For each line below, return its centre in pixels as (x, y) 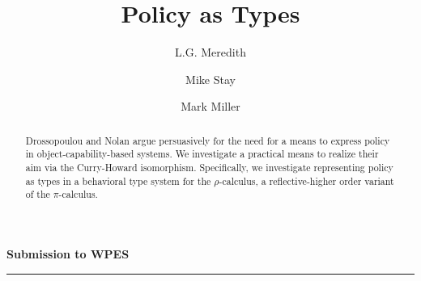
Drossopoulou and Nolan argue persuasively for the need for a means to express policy (208, 140)
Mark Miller (210, 106)
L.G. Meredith (210, 52)
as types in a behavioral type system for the (118, 180)
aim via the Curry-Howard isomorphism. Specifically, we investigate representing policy (209, 168)
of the (38, 194)
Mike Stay (210, 79)
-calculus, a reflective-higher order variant (306, 180)
